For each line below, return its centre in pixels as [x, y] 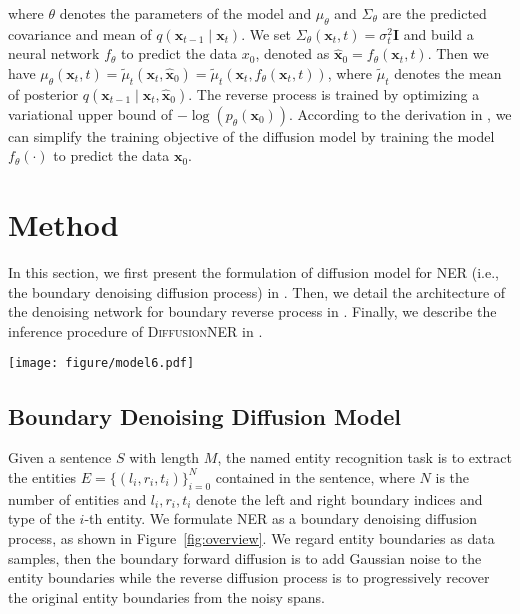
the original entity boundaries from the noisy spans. [167, 596]
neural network [54, 53]
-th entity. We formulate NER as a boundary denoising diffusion [281, 518]
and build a [438, 33]
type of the [41, 518]
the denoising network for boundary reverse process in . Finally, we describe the [252, 311]
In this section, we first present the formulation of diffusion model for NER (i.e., [253, 272]
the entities [42, 476]
